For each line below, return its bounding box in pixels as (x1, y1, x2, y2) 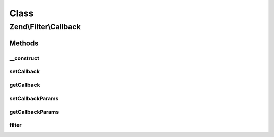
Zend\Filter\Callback (9, 22, 81, 31)
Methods (9, 39, 39, 48)
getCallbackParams (9, 108, 59, 115)
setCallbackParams (9, 95, 59, 102)
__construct (9, 55, 40, 62)
